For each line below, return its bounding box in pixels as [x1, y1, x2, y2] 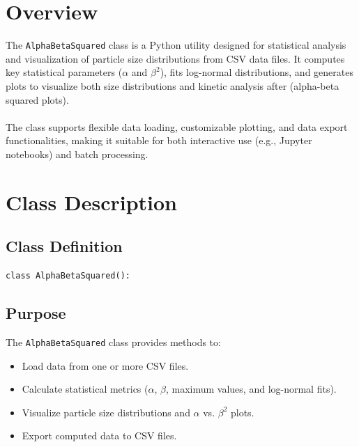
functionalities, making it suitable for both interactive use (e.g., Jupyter [6, 133, 312, 148]
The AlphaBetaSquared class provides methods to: [6, 334, 221, 349]
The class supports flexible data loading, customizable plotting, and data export [6, 119, 348, 134]
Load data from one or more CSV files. [22, 358, 189, 372]
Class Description [6, 187, 178, 216]
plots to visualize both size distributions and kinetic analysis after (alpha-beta [6, 78, 339, 93]
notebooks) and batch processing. [6, 146, 148, 161]
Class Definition [6, 235, 123, 257]
